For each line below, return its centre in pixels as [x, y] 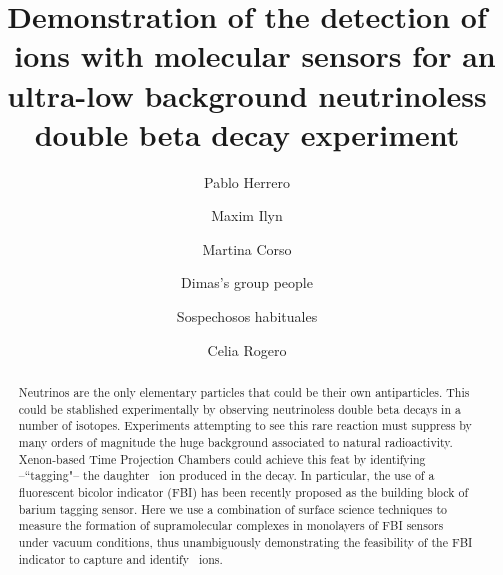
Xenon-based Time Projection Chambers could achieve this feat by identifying [222, 458]
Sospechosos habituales [247, 316]
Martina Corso [247, 248]
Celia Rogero [247, 349]
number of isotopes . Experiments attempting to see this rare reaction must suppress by [245, 425]
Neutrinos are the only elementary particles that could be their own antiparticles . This [244, 392]
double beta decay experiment [247, 133]
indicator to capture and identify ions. [120, 558]
